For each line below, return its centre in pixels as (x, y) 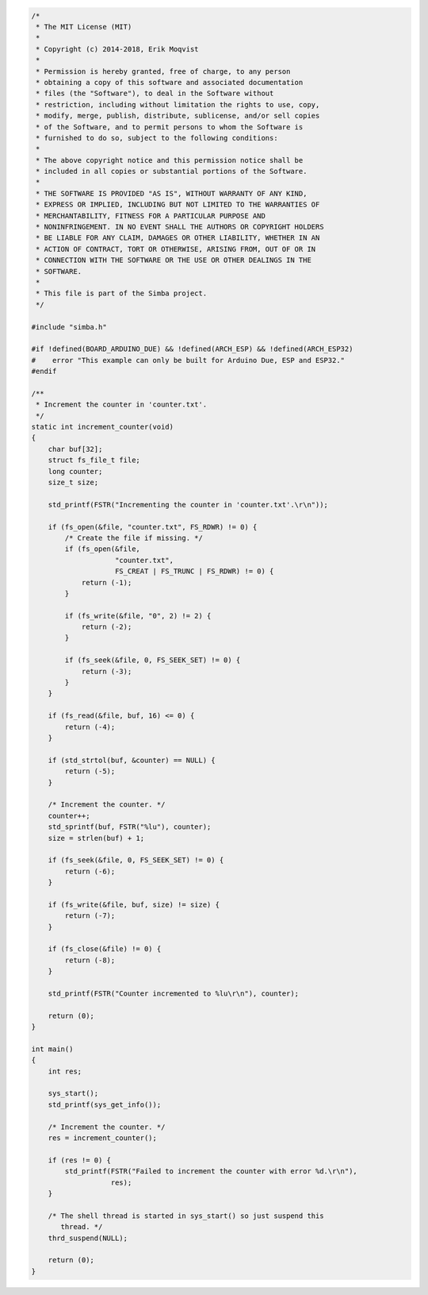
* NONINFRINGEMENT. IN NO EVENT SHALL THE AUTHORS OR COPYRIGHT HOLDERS (180, 227)
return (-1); (107, 582)
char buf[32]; (75, 449)
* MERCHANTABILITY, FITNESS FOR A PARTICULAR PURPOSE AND (151, 216)
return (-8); (90, 960)
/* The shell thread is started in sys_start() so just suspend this (186, 1216)
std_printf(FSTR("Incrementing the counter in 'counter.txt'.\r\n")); (188, 505)
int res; (65, 1071)
